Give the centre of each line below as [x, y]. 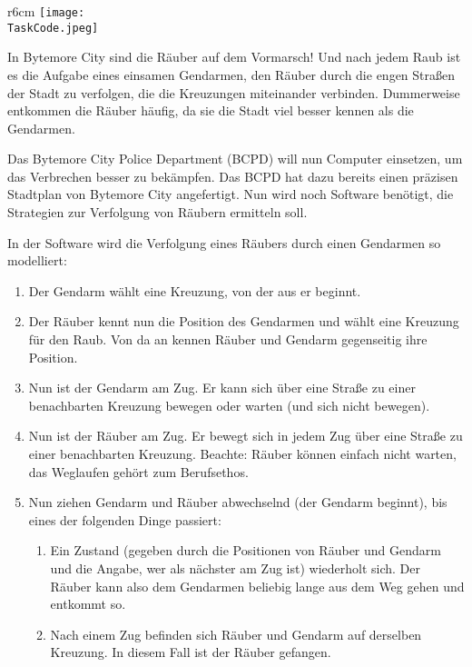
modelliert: [37, 260]
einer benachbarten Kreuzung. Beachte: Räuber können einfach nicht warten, [242, 453]
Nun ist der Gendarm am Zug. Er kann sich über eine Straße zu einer [222, 388]
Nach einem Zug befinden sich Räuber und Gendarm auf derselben [236, 634]
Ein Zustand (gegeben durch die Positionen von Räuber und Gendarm [246, 550]
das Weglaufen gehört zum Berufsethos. [138, 471]
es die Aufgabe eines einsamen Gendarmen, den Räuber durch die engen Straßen [231, 74]
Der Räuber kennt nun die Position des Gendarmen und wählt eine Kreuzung [244, 321]
